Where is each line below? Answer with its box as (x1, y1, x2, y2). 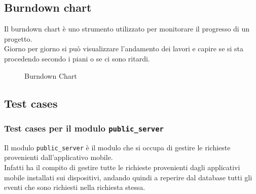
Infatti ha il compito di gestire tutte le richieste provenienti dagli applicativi (4, 161, 240, 172)
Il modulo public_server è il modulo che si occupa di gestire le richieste (4, 142, 231, 152)
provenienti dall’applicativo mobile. (4, 152, 113, 163)
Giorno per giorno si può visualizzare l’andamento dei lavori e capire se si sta (4, 43, 244, 54)
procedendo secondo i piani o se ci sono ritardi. (4, 53, 150, 63)
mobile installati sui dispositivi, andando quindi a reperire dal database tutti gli (4, 172, 252, 182)
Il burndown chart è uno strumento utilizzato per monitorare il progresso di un (4, 23, 249, 34)
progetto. (4, 33, 32, 44)
